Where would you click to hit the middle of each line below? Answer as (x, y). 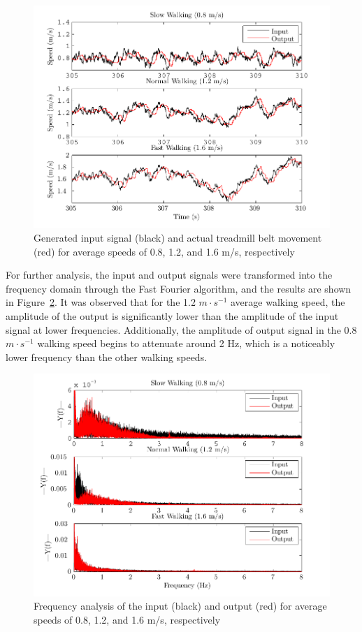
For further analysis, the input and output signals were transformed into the (169, 275)
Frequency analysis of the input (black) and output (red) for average (180, 606)
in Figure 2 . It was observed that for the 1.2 (101, 302)
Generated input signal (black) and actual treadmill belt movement (178, 237)
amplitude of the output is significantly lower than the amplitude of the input (172, 315)
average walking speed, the (288, 302)
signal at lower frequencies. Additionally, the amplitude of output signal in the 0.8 (181, 329)
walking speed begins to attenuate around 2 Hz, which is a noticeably (186, 343)
